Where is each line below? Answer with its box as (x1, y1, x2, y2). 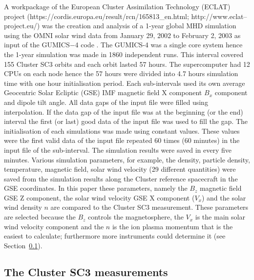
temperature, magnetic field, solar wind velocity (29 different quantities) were (4, 164, 236, 174)
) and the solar (201, 192, 246, 202)
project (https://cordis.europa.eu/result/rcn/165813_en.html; (4, 11, 189, 21)
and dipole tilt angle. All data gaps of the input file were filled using (4, 97, 208, 107)
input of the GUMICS (4, 40, 70, 50)
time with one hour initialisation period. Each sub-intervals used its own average (4, 78, 245, 88)
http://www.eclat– (191, 11, 247, 21)
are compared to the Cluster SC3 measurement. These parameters (50, 202, 249, 212)
